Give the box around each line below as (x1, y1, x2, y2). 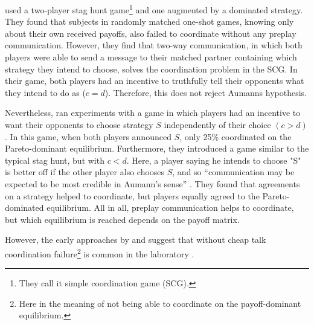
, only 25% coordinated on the (179, 130, 292, 143)
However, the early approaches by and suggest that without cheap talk (5, 233, 266, 246)
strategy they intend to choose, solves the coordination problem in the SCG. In (5, 62, 298, 75)
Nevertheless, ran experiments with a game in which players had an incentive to (5, 106, 301, 119)
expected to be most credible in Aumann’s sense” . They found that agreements (5, 177, 300, 190)
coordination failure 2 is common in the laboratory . (5, 245, 194, 260)
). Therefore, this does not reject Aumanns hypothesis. (104, 86, 307, 98)
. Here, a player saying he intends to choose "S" (126, 153, 301, 166)
